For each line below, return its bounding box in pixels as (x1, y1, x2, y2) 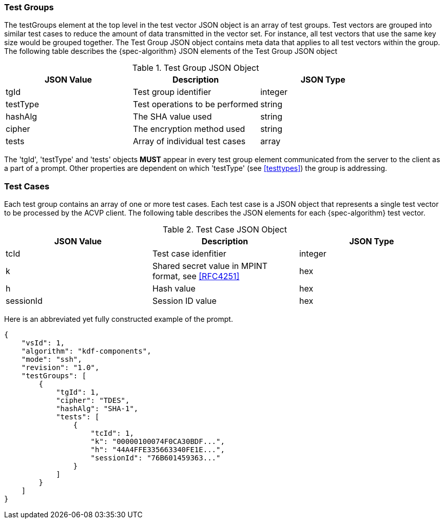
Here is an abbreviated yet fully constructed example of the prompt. (4, 315, 233, 324)
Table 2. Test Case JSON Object (163, 224, 287, 235)
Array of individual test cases (133, 136, 246, 147)
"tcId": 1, (90, 429, 134, 438)
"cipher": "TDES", (56, 396, 130, 405)
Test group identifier (133, 87, 211, 98)
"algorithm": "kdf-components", (21, 347, 151, 356)
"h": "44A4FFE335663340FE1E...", (90, 445, 225, 454)
